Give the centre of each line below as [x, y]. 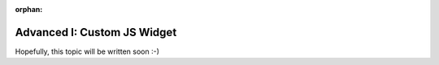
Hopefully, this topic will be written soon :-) [87, 51]
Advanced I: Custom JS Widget [96, 32]
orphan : [29, 9]
